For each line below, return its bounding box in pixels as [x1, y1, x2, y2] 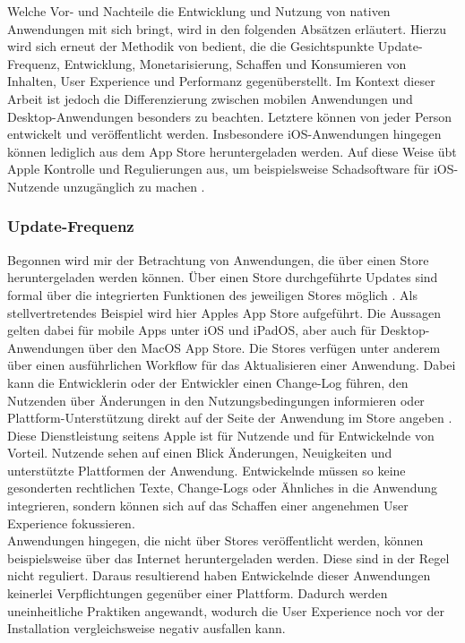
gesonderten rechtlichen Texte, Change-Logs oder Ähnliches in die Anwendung [7, 478, 438, 497]
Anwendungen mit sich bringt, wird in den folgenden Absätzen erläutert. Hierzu [7, 19, 446, 38]
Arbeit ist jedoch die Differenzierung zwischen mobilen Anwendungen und [7, 89, 413, 107]
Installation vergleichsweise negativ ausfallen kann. [7, 619, 286, 638]
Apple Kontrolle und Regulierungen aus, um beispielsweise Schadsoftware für [7, 159, 430, 178]
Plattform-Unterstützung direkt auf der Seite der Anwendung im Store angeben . [7, 408, 452, 427]
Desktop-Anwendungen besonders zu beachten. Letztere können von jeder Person [7, 107, 452, 125]
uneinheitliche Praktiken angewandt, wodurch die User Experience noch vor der [7, 601, 445, 620]
